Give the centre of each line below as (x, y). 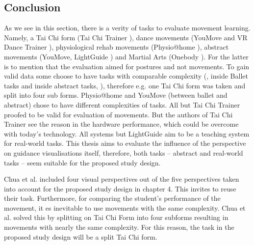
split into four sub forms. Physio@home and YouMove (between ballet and (116, 95)
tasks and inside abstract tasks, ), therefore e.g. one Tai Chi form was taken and (125, 85)
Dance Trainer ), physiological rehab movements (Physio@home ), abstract (116, 47)
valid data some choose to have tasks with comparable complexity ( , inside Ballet (126, 76)
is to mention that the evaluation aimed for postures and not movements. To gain (127, 66)
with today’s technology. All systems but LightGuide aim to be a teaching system (127, 133)
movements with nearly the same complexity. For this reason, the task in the (119, 227)
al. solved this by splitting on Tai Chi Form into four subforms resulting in (116, 217)
